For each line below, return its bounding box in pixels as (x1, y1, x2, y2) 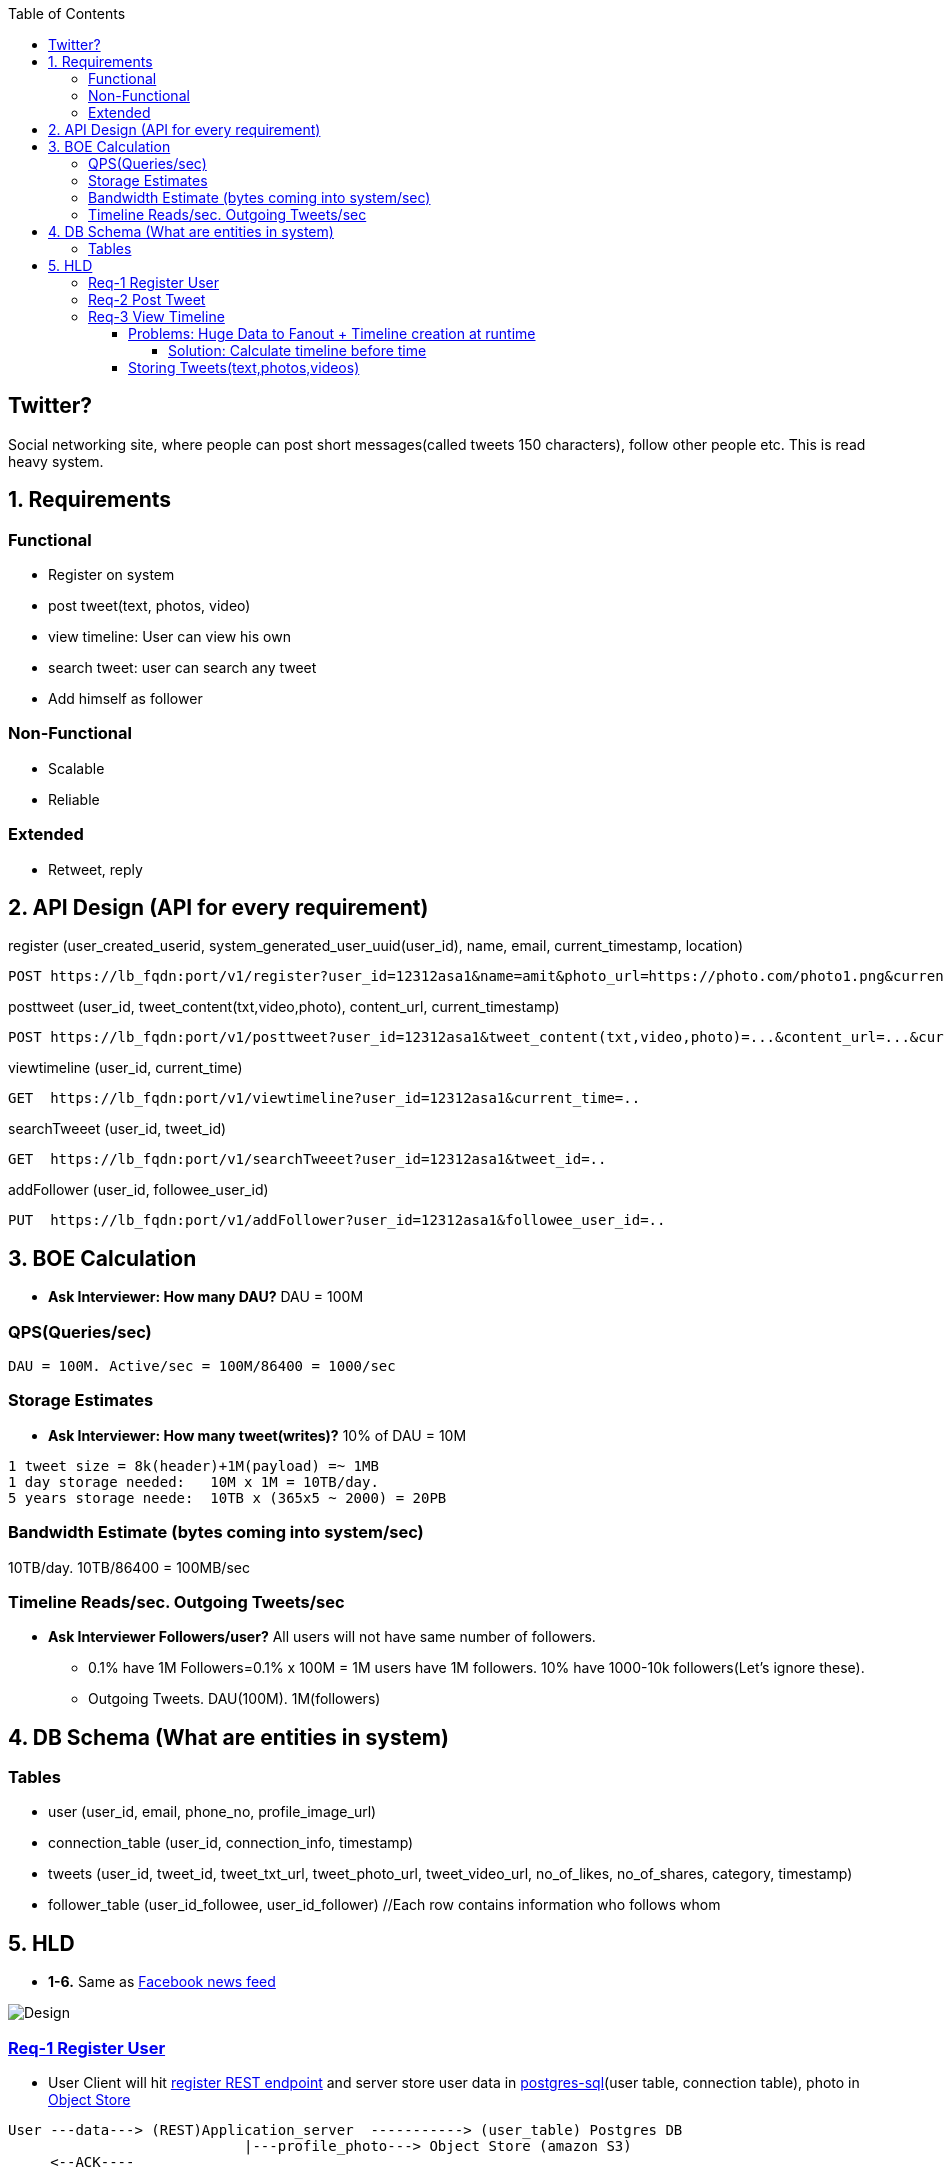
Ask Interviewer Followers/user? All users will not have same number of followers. (48, 1628, 596, 1646)
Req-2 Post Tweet (88, 291, 206, 308)
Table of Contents (8, 5, 126, 22)
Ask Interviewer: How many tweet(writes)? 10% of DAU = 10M (48, 1426, 467, 1444)
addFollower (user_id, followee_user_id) (8, 1181, 269, 1199)
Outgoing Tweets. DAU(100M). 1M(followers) (88, 1690, 381, 1708)
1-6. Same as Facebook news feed (48, 1973, 276, 1991)
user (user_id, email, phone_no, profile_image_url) (48, 1803, 377, 1821)
